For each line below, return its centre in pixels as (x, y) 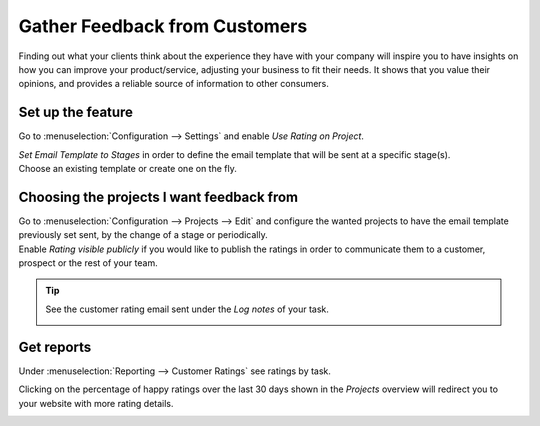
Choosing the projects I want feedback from (158, 196)
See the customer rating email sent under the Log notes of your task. (187, 309)
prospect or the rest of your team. (88, 263)
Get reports (55, 346)
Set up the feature (76, 112)
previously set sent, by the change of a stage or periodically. (143, 235)
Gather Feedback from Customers (163, 26)
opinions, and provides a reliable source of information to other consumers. (174, 84)
